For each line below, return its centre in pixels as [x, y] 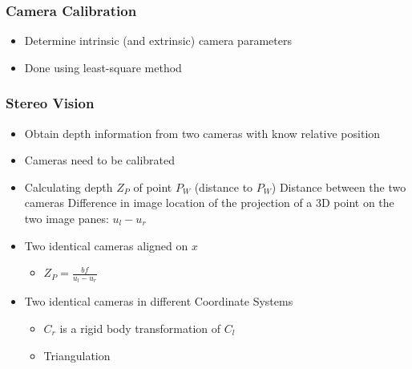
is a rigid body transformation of [140, 328]
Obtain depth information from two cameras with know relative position [202, 133]
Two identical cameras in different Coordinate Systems [159, 301]
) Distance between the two [339, 187]
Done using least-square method [103, 67]
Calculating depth [69, 187]
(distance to [224, 187]
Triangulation [77, 355]
